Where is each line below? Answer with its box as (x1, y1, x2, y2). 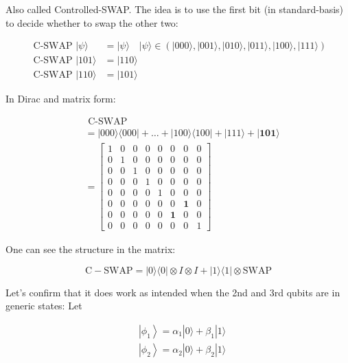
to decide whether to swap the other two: (5, 15, 178, 30)
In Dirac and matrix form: (5, 91, 116, 106)
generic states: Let (5, 298, 82, 313)
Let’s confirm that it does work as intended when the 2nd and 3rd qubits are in (5, 285, 340, 299)
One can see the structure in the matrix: (5, 242, 176, 256)
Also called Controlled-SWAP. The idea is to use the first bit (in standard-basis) (5, 2, 344, 16)
